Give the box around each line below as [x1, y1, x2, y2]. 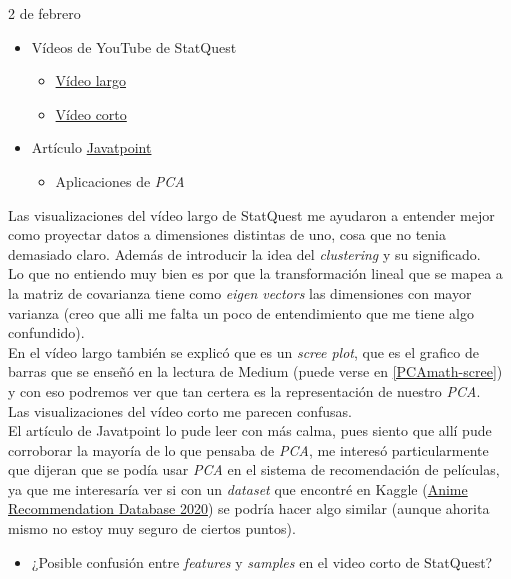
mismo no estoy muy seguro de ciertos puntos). [8, 518, 296, 539]
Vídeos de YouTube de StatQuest [31, 36, 237, 57]
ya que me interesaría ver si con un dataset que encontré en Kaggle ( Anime [8, 478, 468, 499]
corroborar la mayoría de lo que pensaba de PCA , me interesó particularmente [8, 439, 489, 460]
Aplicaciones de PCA [55, 170, 185, 191]
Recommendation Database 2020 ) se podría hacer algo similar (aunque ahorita [8, 498, 490, 519]
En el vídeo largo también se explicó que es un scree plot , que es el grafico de [8, 341, 479, 362]
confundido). [8, 322, 85, 343]
